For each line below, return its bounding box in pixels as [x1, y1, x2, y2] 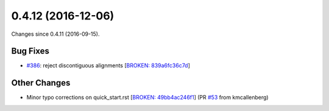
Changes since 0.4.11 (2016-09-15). [11, 30, 100, 38]
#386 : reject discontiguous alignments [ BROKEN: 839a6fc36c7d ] [26, 62, 190, 69]
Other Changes [11, 78, 71, 88]
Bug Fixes [11, 46, 50, 56]
